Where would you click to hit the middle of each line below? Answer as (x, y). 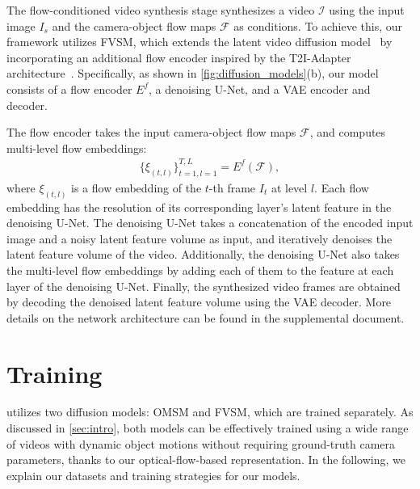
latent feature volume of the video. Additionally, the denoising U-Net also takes (203, 254)
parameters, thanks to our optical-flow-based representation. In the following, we (206, 459)
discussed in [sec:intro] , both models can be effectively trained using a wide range (208, 428)
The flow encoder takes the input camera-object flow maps (151, 132)
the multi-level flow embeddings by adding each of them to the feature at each (200, 270)
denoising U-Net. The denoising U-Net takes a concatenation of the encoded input (210, 223)
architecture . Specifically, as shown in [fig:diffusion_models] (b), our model (193, 73)
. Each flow (342, 187)
